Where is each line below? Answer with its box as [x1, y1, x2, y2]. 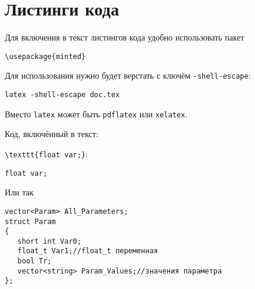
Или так [5, 186, 34, 198]
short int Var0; [17, 237, 81, 246]
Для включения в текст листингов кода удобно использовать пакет [5, 31, 244, 43]
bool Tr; [17, 257, 52, 266]
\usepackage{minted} [5, 52, 86, 61]
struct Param [5, 217, 56, 226]
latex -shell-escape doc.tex [5, 91, 120, 100]
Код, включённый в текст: [5, 128, 99, 140]
